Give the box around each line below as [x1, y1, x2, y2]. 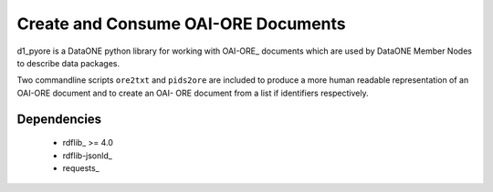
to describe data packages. [16, 57, 121, 68]
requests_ [62, 162, 100, 173]
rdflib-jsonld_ [62, 150, 113, 161]
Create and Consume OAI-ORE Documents [16, 14, 346, 34]
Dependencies [16, 111, 102, 126]
